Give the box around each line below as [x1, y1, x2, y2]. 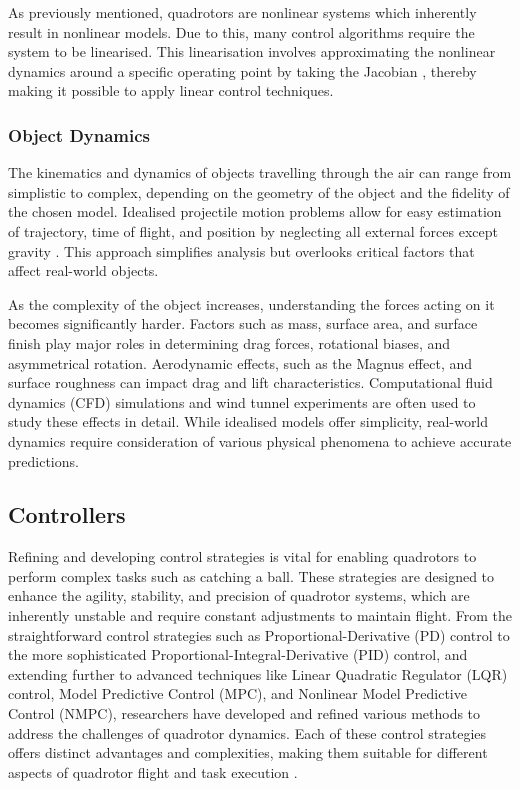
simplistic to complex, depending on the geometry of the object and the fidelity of [8, 181, 510, 202]
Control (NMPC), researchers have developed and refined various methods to [8, 703, 481, 724]
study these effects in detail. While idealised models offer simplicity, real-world [8, 411, 489, 432]
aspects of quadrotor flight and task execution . [8, 761, 298, 782]
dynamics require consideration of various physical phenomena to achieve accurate [8, 430, 512, 451]
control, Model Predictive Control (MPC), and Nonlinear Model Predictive [8, 683, 467, 704]
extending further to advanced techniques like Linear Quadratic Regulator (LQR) [8, 663, 508, 684]
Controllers [8, 499, 126, 530]
